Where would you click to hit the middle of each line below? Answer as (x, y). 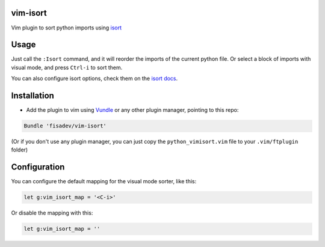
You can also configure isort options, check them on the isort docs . (94, 79)
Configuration (38, 167)
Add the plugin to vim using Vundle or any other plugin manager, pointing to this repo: (132, 110)
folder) (20, 150)
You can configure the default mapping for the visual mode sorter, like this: (104, 181)
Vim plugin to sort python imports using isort (67, 28)
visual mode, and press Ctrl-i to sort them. (67, 67)
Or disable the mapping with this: (52, 213)
